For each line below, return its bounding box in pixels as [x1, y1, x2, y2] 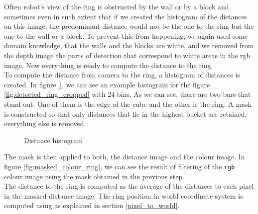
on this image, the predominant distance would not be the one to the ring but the [4, 21, 254, 31]
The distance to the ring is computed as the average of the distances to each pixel [4, 181, 254, 191]
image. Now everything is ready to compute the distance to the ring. [4, 60, 213, 70]
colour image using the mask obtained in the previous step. [4, 171, 185, 181]
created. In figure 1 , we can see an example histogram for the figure [4, 79, 210, 89]
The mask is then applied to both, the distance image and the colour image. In [4, 151, 245, 162]
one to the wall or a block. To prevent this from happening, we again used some [4, 30, 248, 41]
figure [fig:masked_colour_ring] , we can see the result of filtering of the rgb [4, 161, 235, 171]
